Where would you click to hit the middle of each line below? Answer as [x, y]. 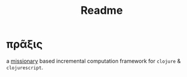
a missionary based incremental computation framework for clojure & [93, 61]
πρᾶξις [25, 44]
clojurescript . [25, 67]
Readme [102, 11]
